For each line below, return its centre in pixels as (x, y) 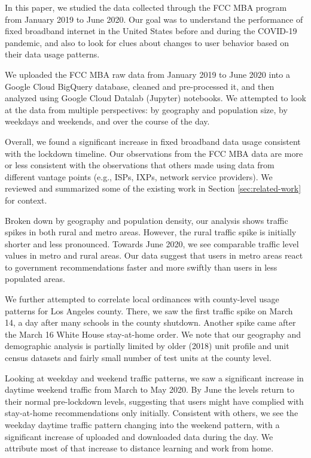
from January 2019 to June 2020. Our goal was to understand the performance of (154, 19)
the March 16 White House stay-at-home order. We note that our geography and (153, 334)
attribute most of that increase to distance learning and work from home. (139, 448)
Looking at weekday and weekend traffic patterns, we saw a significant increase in (154, 377)
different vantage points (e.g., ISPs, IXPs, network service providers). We (139, 176)
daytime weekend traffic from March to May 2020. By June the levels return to (150, 389)
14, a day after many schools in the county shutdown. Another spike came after (150, 322)
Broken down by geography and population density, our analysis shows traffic (147, 220)
